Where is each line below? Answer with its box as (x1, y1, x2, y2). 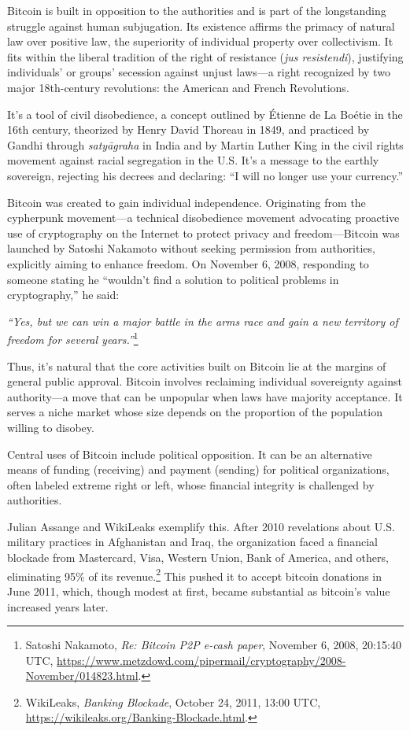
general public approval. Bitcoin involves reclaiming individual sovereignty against (7, 373, 402, 389)
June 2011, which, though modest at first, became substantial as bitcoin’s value (7, 582, 390, 599)
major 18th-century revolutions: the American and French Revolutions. (7, 79, 349, 95)
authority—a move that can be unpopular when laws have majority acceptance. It (7, 388, 403, 404)
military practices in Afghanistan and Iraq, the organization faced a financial (7, 533, 378, 550)
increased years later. (7, 598, 109, 615)
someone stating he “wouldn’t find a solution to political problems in (7, 271, 339, 287)
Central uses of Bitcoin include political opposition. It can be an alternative (7, 445, 372, 462)
